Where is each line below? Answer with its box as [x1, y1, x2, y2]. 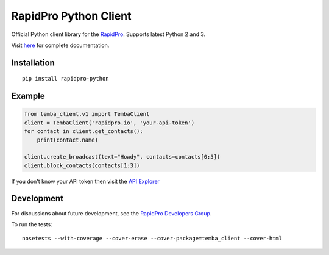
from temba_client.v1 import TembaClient [24, 110, 150, 118]
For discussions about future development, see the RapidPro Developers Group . [11, 209, 212, 217]
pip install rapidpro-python [22, 75, 109, 82]
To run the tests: [11, 220, 52, 228]
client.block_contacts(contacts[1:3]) [24, 162, 140, 169]
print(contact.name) [37, 136, 99, 143]
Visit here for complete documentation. [11, 41, 110, 49]
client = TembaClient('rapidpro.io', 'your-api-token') [24, 119, 195, 126]
